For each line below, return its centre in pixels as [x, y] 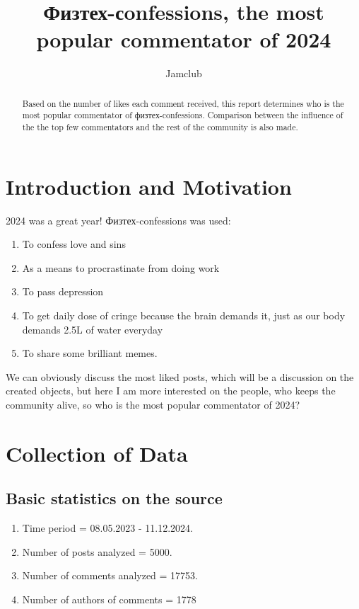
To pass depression [63, 291]
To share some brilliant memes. [90, 353]
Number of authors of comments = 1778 [109, 599]
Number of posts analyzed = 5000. [97, 551]
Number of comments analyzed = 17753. [110, 575]
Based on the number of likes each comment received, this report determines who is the [183, 103]
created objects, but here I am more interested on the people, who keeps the [171, 391]
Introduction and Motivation [149, 186]
